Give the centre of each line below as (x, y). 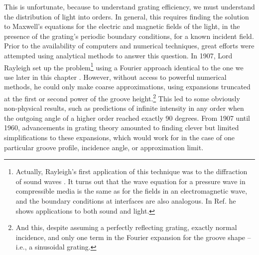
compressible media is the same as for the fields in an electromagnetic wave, (131, 191)
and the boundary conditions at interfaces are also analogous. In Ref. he (126, 201)
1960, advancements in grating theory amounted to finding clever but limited (122, 127)
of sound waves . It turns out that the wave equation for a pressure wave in (130, 181)
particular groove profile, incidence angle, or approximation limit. (104, 147)
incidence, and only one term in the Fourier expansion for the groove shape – (133, 237)
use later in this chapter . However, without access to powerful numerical (115, 77)
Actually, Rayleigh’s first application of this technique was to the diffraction (131, 171)
